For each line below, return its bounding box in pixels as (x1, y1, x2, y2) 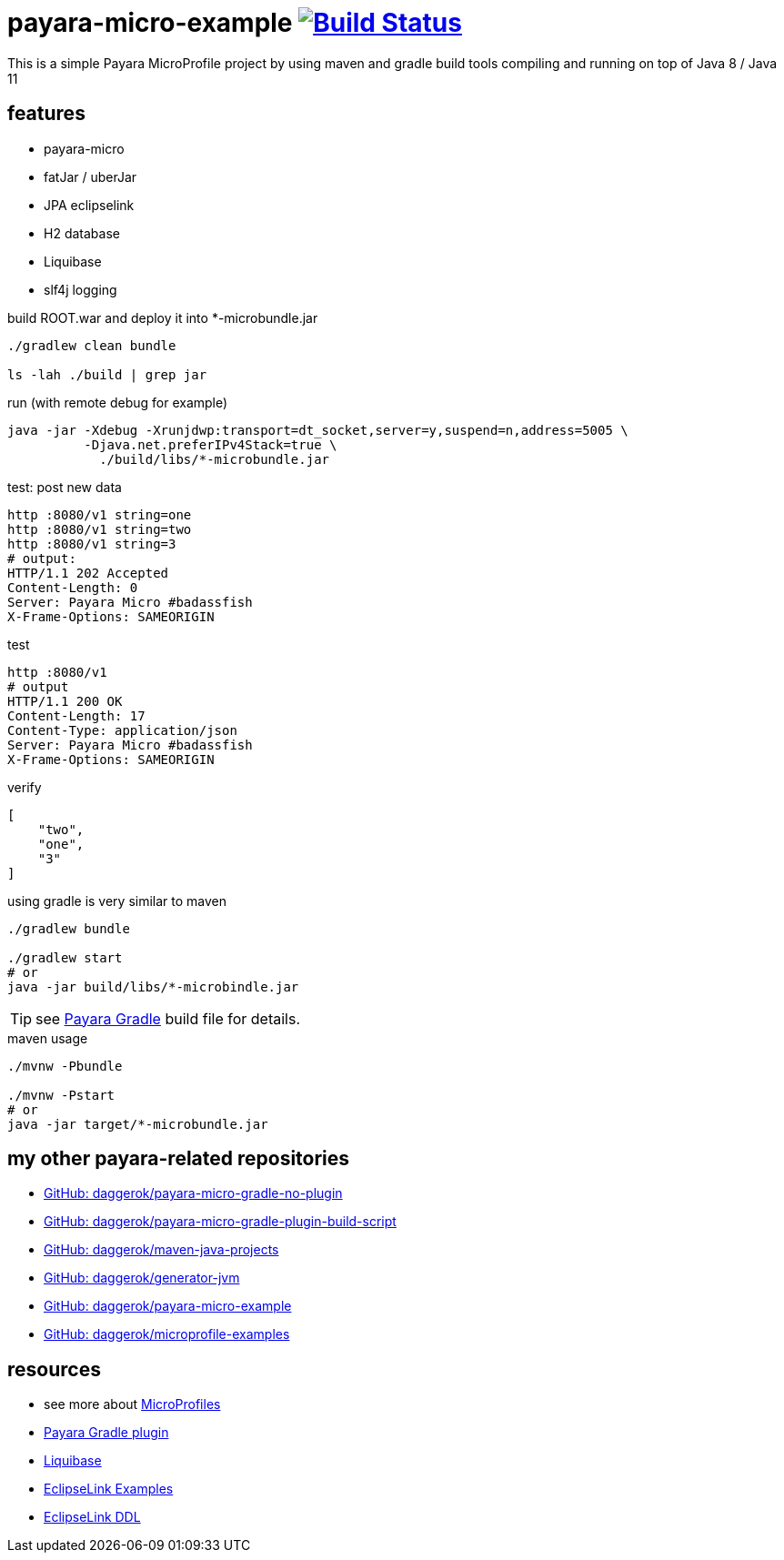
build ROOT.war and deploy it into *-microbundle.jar (7, 309, 318, 326)
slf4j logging (44, 281, 117, 297)
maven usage (7, 1030, 88, 1046)
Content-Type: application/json (7, 722, 237, 738)
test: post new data (7, 478, 122, 495)
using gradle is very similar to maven (7, 892, 227, 909)
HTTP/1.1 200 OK (7, 693, 123, 709)
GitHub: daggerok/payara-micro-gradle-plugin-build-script (44, 1213, 397, 1230)
